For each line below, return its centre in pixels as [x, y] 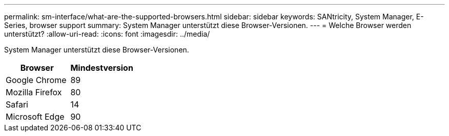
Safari [17, 104]
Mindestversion [102, 68]
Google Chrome [36, 80]
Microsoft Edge [35, 117]
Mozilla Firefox [34, 92]
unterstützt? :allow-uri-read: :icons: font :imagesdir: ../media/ [107, 34]
